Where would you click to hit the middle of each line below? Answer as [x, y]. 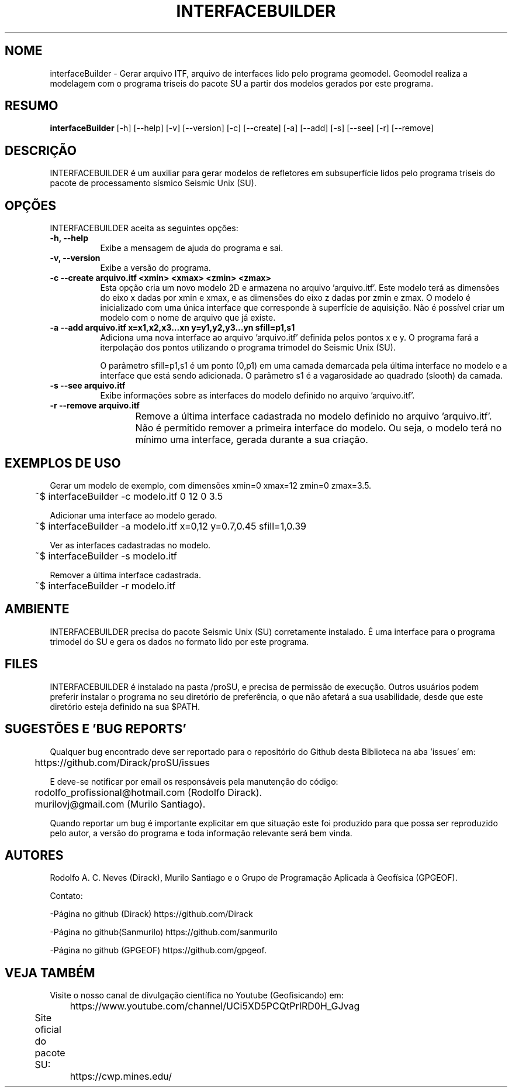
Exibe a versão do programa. [155, 268]
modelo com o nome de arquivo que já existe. [188, 318]
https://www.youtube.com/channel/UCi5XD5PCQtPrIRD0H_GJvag [215, 1006]
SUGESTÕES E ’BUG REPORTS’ [96, 729]
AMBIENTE [37, 609]
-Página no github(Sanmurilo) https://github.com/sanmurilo [164, 932]
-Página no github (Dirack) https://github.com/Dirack [151, 914]
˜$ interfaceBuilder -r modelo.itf [105, 586]
